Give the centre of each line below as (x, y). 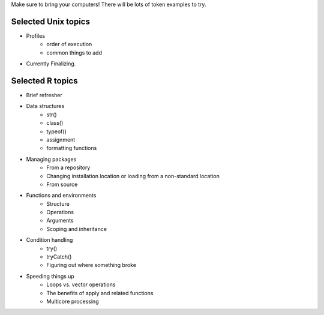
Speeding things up (50, 276)
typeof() (57, 131)
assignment (61, 139)
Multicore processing (73, 301)
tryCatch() (59, 257)
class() (55, 123)
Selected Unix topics (50, 21)
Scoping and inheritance (77, 229)
